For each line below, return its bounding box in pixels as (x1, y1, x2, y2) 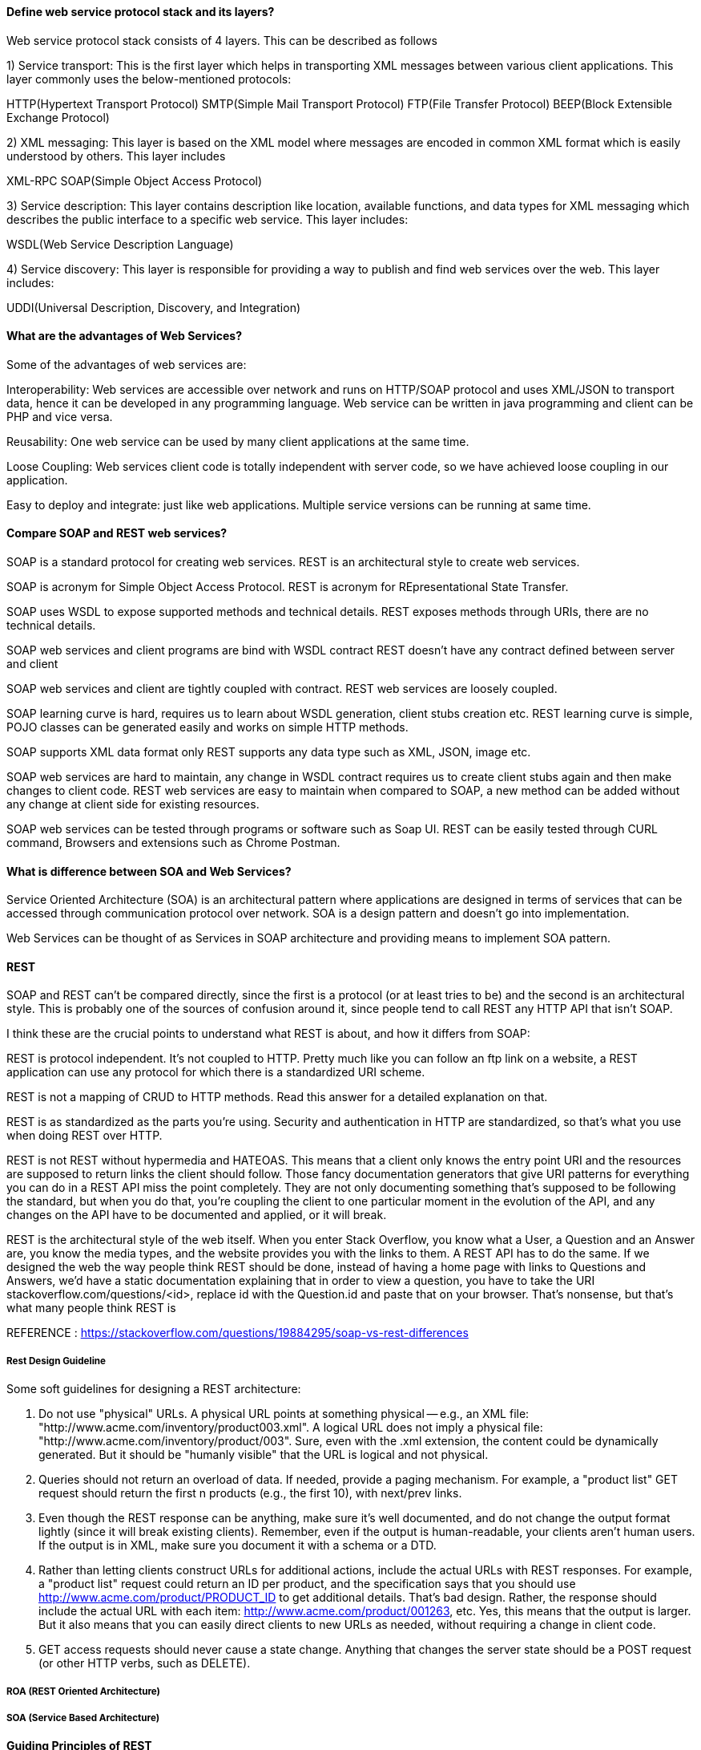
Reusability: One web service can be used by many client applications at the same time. (6, 434, 469, 448)
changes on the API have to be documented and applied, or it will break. (6, 1208, 387, 1222)
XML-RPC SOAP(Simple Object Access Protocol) (6, 173, 263, 188)
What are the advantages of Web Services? (6, 329, 242, 343)
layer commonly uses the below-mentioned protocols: (6, 71, 292, 86)
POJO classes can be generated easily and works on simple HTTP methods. (6, 720, 409, 735)
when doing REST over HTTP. (6, 1128, 163, 1143)
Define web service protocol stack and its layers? (6, 5, 275, 18)
